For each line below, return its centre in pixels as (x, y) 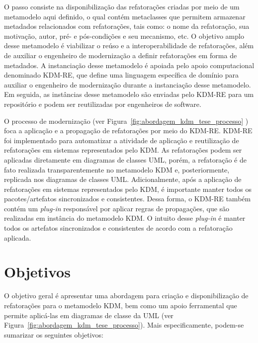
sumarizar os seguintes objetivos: (54, 334)
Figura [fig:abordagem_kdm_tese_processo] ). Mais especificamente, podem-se (124, 325)
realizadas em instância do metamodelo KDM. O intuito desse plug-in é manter (125, 218)
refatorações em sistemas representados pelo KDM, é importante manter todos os (128, 189)
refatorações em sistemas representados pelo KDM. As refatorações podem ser (123, 150)
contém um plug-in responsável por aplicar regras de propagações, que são (117, 208)
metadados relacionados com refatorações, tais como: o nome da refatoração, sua (127, 26)
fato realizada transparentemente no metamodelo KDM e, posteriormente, (117, 169)
